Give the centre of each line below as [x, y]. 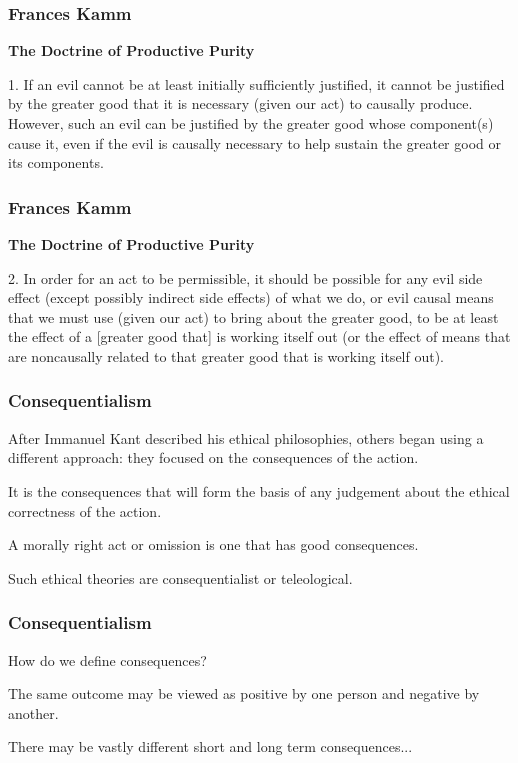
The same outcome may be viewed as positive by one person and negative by [244, 693]
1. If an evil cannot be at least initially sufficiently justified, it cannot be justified [256, 83]
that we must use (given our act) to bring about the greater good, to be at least [253, 316]
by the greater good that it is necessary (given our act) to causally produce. [240, 103]
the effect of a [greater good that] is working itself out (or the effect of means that [259, 336]
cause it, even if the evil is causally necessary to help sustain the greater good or [254, 142]
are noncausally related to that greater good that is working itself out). [226, 355]
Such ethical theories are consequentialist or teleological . [180, 577]
